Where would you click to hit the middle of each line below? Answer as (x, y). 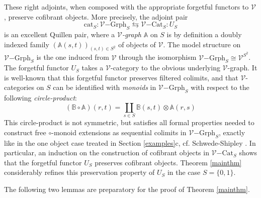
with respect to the (220, 87)
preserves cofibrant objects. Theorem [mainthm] (168, 162)
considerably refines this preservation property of (79, 172)
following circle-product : (40, 98)
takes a (93, 68)
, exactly (232, 132)
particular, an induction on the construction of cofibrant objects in (107, 153)
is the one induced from (73, 57)
